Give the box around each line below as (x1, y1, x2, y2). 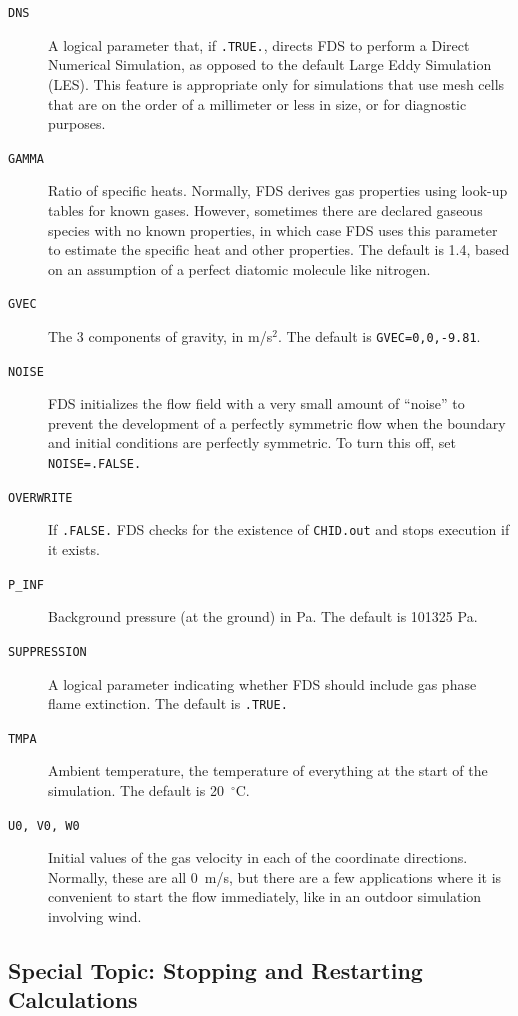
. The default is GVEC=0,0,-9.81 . (277, 325, 481, 346)
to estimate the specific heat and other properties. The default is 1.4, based (48, 239, 510, 260)
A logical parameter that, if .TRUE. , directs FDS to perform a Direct (48, 34, 470, 55)
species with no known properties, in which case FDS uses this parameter (48, 219, 498, 240)
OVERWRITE (8, 490, 73, 505)
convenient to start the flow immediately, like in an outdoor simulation (48, 886, 482, 907)
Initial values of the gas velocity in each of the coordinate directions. (48, 847, 468, 868)
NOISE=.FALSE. (48, 457, 142, 472)
